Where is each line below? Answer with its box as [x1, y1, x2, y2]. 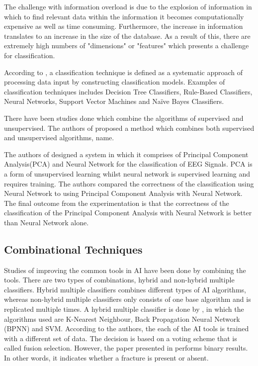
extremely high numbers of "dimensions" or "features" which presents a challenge [4, 40, 249, 51]
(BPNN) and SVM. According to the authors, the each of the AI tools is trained [4, 323, 249, 334]
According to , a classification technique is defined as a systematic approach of [4, 67, 243, 77]
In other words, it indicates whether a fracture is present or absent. [4, 353, 209, 363]
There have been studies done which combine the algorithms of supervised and [4, 112, 244, 123]
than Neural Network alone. [4, 217, 89, 227]
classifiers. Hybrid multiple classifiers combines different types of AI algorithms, [4, 284, 246, 294]
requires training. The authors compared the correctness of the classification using [4, 178, 254, 188]
